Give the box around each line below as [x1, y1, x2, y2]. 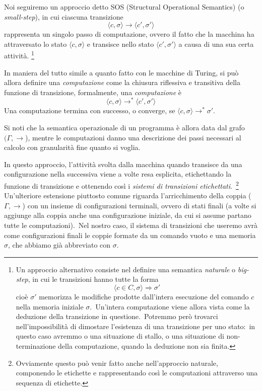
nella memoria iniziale [16, 301, 84, 311]
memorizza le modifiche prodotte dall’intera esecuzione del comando [39, 291, 249, 302]
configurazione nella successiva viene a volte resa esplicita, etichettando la [4, 169, 232, 179]
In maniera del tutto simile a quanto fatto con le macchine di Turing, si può [4, 67, 239, 77]
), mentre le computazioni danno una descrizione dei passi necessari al [25, 132, 241, 142]
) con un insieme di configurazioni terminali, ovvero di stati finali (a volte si [22, 200, 256, 210]
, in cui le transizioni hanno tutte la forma [28, 274, 159, 284]
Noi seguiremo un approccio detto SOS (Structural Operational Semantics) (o [4, 2, 244, 12]
